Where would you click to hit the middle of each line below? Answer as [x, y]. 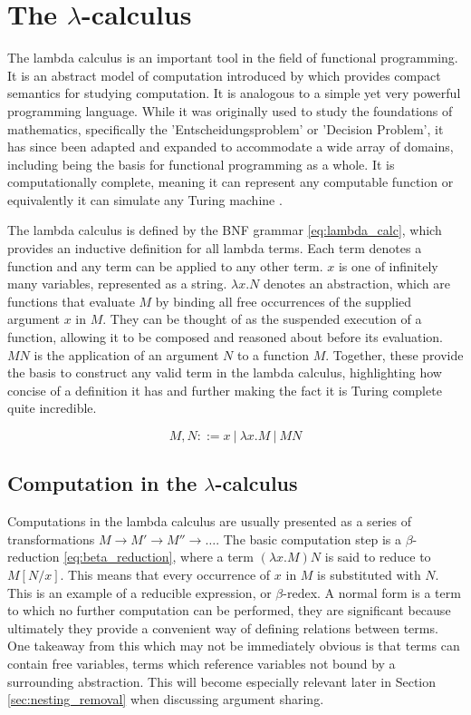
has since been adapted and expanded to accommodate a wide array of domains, [231, 147]
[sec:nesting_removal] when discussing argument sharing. [166, 699]
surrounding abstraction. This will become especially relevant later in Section [222, 681]
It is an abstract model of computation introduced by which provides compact [224, 75]
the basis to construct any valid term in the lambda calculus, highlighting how [225, 372]
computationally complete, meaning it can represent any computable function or [231, 182]
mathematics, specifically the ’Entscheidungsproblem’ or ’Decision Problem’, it [226, 128]
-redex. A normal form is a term [372, 592]
